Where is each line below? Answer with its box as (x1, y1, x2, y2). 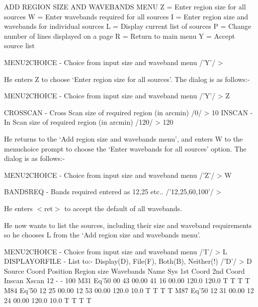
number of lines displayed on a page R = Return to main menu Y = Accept (4, 30, 235, 41)
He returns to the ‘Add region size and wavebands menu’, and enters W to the (4, 133, 243, 144)
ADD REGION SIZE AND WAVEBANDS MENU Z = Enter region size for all (4, 1, 246, 11)
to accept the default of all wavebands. (64, 203, 182, 213)
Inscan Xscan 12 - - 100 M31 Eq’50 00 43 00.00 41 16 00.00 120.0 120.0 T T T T (4, 275, 250, 286)
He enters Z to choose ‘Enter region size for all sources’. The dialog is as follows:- (4, 74, 250, 84)
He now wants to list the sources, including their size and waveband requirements (4, 220, 252, 230)
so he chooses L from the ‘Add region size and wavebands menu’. (4, 230, 201, 240)
